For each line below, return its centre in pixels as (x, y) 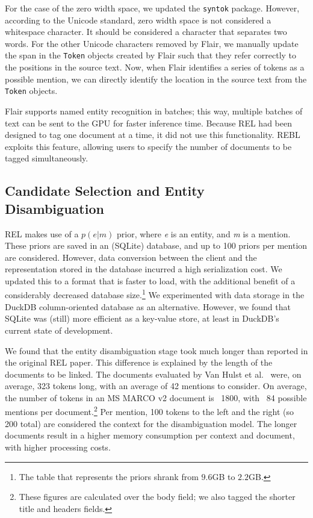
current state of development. (59, 330)
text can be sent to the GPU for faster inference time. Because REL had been (148, 123)
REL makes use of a (42, 233)
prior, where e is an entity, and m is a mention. (204, 233)
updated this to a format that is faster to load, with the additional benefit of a (150, 280)
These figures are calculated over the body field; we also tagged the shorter (157, 497)
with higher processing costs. (58, 447)
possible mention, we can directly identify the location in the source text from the (156, 79)
